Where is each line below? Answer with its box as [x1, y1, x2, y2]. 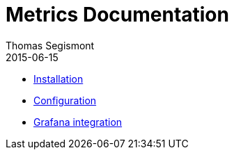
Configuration [33, 94, 97, 106]
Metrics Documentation [6, 3, 229, 26]
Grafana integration [33, 115, 123, 128]
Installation [33, 72, 84, 85]
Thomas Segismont [6, 39, 95, 51]
